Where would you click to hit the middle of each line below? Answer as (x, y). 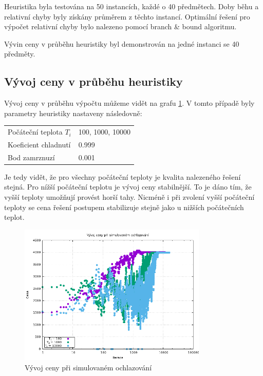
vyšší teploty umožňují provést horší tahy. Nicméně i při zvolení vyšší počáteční (129, 197)
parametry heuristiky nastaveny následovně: (73, 113)
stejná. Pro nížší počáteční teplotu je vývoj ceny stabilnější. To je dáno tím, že (128, 187)
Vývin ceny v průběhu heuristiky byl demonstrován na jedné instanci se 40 (122, 43)
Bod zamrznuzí (31, 157)
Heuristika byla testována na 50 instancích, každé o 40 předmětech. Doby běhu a (131, 6)
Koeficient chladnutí (39, 144)
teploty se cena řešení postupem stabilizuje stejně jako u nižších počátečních (124, 207)
